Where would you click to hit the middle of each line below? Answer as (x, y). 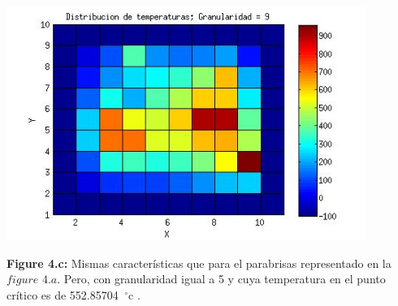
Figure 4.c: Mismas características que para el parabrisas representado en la (199, 263)
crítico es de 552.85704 (63, 294)
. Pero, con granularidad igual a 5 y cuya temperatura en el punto (221, 279)
